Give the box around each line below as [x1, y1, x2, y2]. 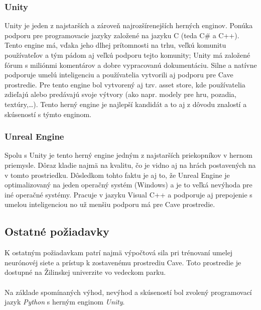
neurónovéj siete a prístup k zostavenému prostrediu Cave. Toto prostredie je [5, 257, 241, 267]
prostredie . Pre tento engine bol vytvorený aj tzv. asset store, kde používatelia [5, 79, 245, 89]
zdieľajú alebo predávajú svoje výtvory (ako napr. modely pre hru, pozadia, [5, 89, 236, 99]
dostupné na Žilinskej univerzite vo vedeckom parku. [5, 267, 166, 277]
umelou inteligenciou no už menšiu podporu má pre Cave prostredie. [5, 199, 215, 210]
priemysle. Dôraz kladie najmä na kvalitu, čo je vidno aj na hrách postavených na [5, 159, 256, 170]
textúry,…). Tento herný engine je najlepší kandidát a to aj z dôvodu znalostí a [5, 98, 247, 109]
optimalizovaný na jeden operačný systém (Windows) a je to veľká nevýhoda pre [5, 179, 252, 190]
